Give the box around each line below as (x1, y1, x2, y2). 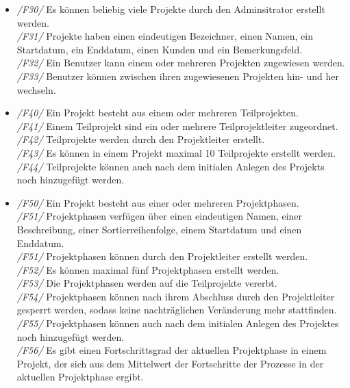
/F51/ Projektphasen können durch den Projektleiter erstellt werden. (16, 249, 308, 263)
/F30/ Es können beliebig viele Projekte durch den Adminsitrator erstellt (16, 2, 325, 16)
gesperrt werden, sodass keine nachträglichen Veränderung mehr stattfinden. (16, 302, 337, 317)
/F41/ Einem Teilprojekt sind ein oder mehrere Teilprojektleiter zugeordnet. (16, 118, 338, 133)
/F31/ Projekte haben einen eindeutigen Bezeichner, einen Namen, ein (16, 29, 313, 43)
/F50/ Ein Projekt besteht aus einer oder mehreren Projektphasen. (16, 195, 299, 209)
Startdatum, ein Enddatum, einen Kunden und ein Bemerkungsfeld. (16, 42, 303, 56)
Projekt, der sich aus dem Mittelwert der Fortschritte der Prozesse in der (16, 356, 324, 370)
